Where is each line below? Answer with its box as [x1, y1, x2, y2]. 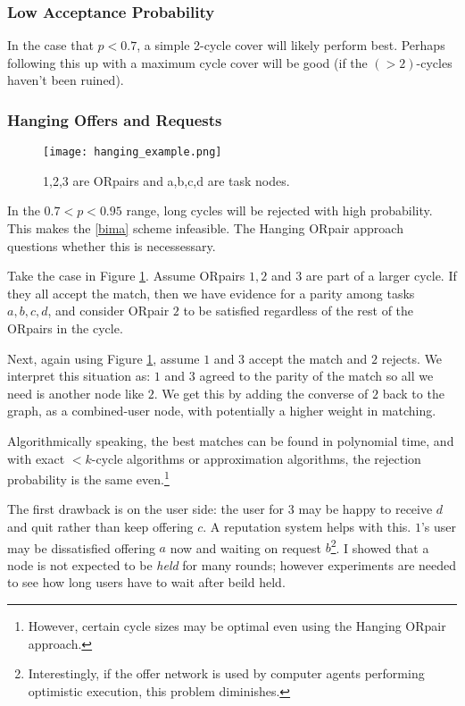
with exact [7, 449, 65, 467]
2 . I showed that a [330, 535, 429, 557]
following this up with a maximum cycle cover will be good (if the [7, 53, 368, 71]
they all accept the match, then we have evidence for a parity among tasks [7, 283, 415, 302]
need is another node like [7, 383, 144, 402]
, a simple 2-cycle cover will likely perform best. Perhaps [137, 36, 445, 55]
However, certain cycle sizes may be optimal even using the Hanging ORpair [28, 617, 446, 635]
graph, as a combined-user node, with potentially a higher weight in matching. [7, 401, 436, 420]
